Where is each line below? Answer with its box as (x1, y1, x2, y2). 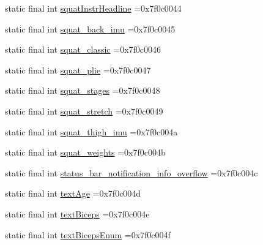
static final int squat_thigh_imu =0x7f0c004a (5, 125, 178, 138)
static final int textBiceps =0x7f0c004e (5, 207, 150, 220)
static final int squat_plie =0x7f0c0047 (5, 63, 151, 76)
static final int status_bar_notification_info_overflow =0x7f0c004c (5, 166, 258, 179)
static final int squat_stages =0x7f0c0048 (5, 84, 160, 97)
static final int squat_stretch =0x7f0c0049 (5, 104, 163, 117)
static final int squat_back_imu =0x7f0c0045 (5, 22, 176, 35)
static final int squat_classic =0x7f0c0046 (5, 43, 161, 56)
